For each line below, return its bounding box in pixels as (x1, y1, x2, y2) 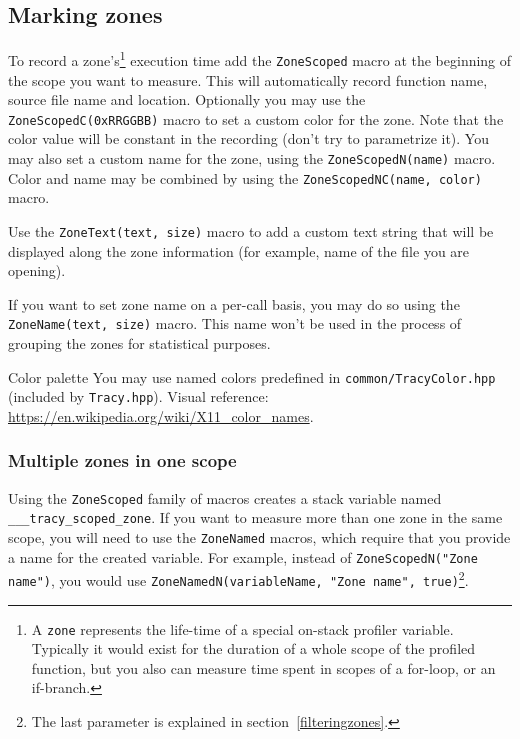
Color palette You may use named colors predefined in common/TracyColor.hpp (8, 366, 496, 387)
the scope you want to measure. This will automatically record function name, (8, 69, 488, 90)
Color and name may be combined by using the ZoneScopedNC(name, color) (8, 167, 482, 188)
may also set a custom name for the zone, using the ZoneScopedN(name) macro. (8, 147, 496, 168)
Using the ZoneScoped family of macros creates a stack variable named (8, 487, 442, 508)
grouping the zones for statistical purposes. (8, 332, 271, 353)
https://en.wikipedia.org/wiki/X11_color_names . (8, 405, 314, 426)
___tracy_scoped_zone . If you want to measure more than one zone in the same (8, 507, 503, 528)
